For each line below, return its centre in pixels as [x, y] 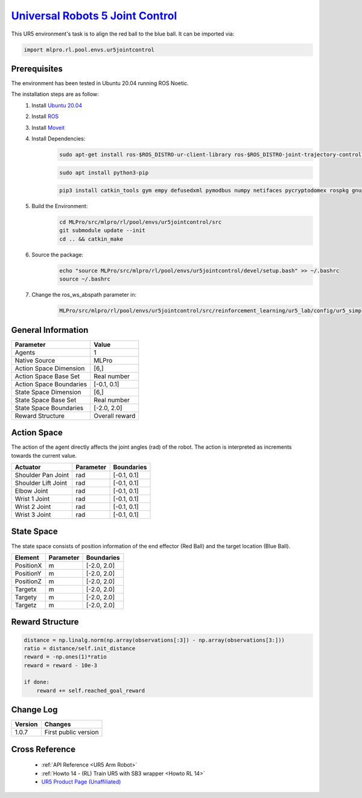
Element [27, 557]
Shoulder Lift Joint [41, 483]
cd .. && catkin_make [91, 239]
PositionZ [28, 581]
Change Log [34, 710]
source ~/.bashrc [85, 279]
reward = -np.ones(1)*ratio [65, 657]
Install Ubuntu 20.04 [57, 105]
